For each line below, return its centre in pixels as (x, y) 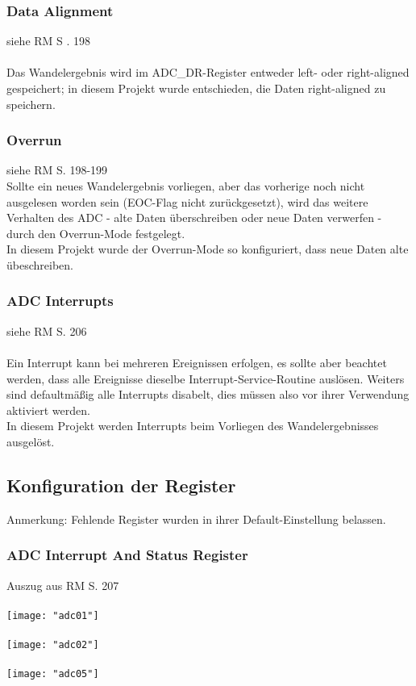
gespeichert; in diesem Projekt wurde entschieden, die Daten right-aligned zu (196, 88)
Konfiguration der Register (121, 485)
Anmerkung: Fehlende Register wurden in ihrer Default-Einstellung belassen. (196, 519)
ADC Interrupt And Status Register (127, 555)
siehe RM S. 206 (47, 330)
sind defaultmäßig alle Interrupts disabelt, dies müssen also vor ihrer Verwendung (208, 394)
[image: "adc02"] (53, 644)
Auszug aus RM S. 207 (63, 585)
